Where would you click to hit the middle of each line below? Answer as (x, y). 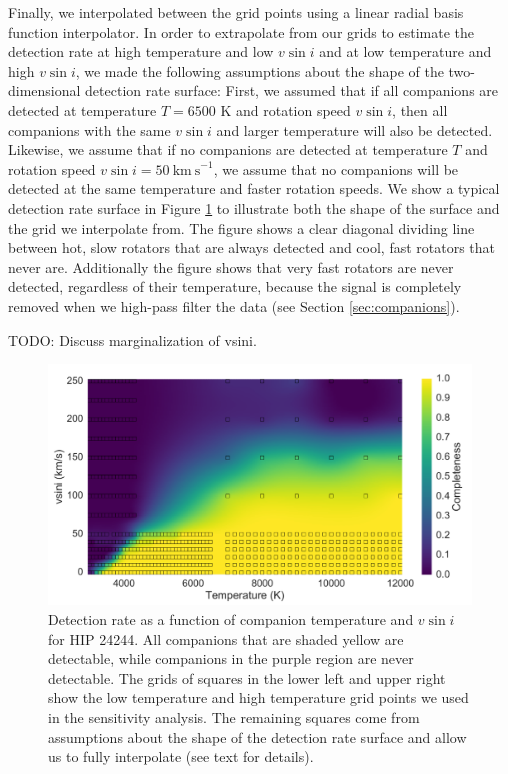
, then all (420, 109)
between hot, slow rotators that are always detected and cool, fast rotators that (252, 247)
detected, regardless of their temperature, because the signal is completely (235, 286)
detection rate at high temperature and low (141, 51)
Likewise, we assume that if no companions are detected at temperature (228, 149)
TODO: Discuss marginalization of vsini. (132, 339)
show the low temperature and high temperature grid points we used (258, 697)
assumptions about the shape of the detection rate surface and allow (257, 736)
